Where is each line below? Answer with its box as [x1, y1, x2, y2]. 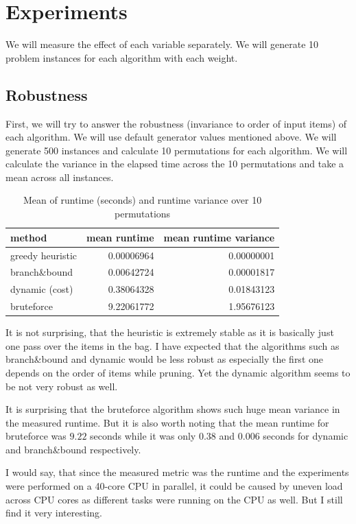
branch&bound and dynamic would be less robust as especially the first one [5, 352, 323, 366]
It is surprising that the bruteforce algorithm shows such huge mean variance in [5, 402, 340, 416]
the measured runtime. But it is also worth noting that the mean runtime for [5, 415, 329, 429]
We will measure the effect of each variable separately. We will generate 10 [5, 37, 319, 51]
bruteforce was [5, 429, 67, 443]
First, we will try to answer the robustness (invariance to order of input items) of [5, 116, 347, 130]
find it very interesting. [5, 505, 102, 520]
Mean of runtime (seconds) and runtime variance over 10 [23, 193, 262, 207]
